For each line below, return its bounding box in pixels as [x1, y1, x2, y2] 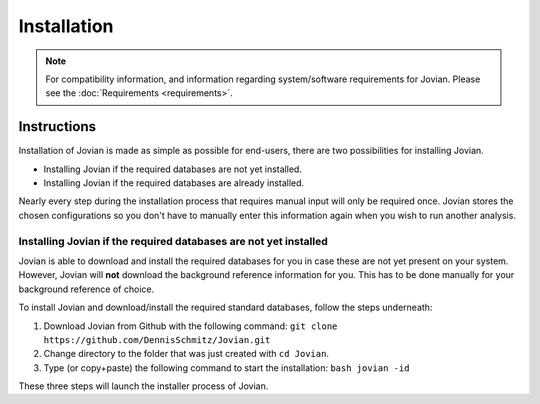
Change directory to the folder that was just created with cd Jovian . [43, 348, 330, 360]
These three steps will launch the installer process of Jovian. [18, 380, 269, 392]
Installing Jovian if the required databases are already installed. [43, 177, 305, 189]
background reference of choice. [18, 283, 155, 295]
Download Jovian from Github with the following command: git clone [43, 320, 338, 332]
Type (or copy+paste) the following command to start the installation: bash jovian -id [43, 361, 410, 374]
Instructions [18, 118, 97, 135]
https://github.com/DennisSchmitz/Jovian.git [43, 334, 271, 345]
